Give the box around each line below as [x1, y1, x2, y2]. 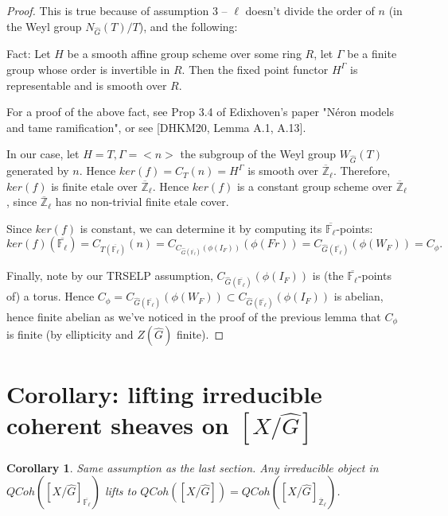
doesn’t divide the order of [245, 2, 375, 18]
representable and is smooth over [6, 76, 167, 93]
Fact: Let [6, 45, 51, 62]
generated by [6, 162, 69, 179]
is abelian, [333, 288, 384, 305]
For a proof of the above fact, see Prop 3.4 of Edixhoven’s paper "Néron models [6, 103, 394, 120]
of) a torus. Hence [6, 288, 95, 305]
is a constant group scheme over [236, 177, 393, 194]
